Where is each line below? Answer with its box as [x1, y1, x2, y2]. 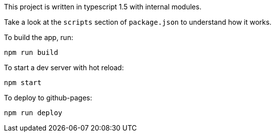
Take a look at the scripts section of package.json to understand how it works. [4, 18, 272, 26]
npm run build [4, 48, 58, 56]
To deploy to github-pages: [4, 93, 92, 102]
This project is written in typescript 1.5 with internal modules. [4, 2, 201, 11]
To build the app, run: [4, 33, 74, 42]
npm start [4, 79, 41, 87]
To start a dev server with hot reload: [4, 63, 124, 72]
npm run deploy [4, 109, 63, 117]
